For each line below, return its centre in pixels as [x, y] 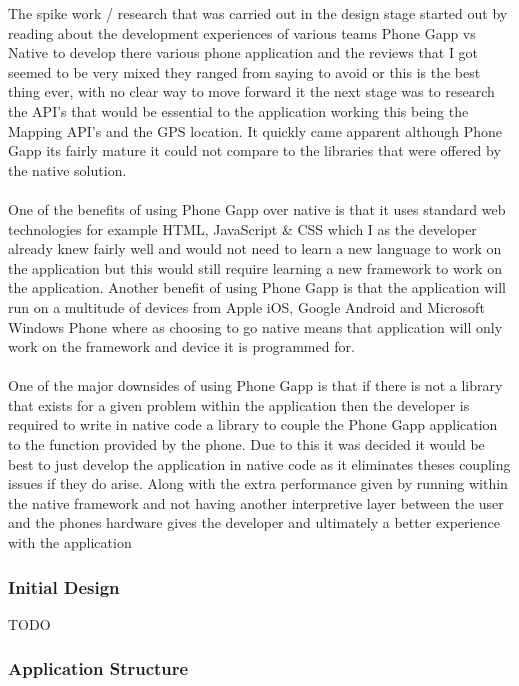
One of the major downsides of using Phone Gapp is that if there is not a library [255, 385]
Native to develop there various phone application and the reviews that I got [243, 52]
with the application [70, 542]
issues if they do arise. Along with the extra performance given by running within [258, 483]
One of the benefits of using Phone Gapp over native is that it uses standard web [257, 208]
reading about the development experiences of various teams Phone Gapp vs [242, 32]
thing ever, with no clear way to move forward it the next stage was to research [251, 91]
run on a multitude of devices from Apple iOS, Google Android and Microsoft [246, 306]
